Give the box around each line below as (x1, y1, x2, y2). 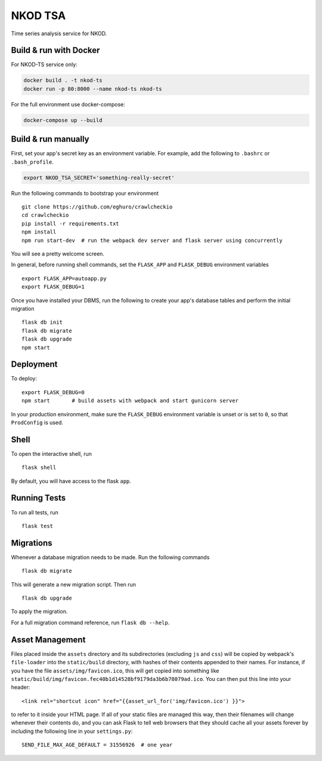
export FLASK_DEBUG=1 (21, 284, 85, 290)
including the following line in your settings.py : (11, 728, 133, 735)
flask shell (21, 464, 57, 471)
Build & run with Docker (11, 45, 100, 56)
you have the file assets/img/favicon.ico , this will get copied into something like (11, 667, 219, 674)
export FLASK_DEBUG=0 (21, 389, 85, 395)
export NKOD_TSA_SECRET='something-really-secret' (23, 174, 175, 181)
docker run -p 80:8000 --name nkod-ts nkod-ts (23, 85, 162, 92)
